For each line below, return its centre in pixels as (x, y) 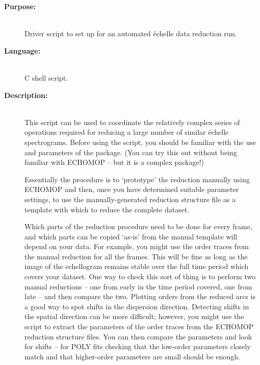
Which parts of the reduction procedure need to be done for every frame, (138, 226)
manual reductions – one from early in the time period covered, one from (138, 286)
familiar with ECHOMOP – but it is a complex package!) (114, 162)
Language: (22, 50)
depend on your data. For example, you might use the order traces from (137, 246)
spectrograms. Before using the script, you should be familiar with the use (140, 142)
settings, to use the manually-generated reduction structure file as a (130, 199)
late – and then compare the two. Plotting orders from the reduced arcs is (140, 296)
